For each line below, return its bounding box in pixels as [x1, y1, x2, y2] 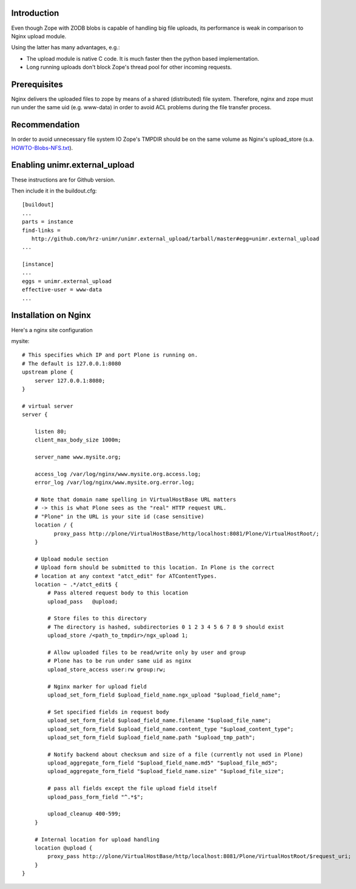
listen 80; [34, 428, 67, 435]
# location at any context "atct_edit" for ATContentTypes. [34, 573, 218, 579]
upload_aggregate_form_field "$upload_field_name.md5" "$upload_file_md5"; [47, 760, 278, 766]
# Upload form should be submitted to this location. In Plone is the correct [34, 564, 275, 571]
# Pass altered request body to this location [47, 590, 189, 596]
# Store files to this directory [47, 615, 147, 622]
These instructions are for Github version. [11, 176, 115, 183]
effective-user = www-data [22, 286, 102, 293]
